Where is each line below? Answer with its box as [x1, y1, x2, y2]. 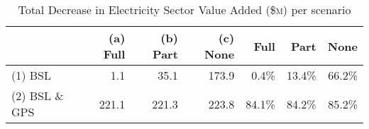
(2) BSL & [11, 87, 64, 104]
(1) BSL [11, 67, 52, 83]
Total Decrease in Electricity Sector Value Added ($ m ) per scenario [18, 1, 351, 18]
